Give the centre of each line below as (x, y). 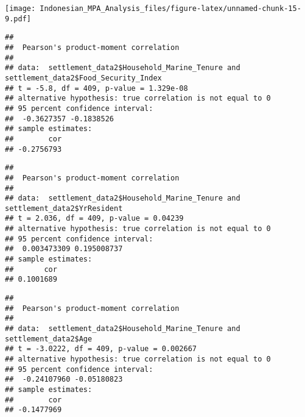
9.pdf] (18, 19)
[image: (20, 9)
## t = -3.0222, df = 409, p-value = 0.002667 (101, 349)
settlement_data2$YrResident (64, 208)
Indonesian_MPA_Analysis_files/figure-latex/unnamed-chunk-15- (170, 9)
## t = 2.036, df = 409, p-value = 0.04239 (94, 219)
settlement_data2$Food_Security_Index (83, 78)
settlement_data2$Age (49, 339)
